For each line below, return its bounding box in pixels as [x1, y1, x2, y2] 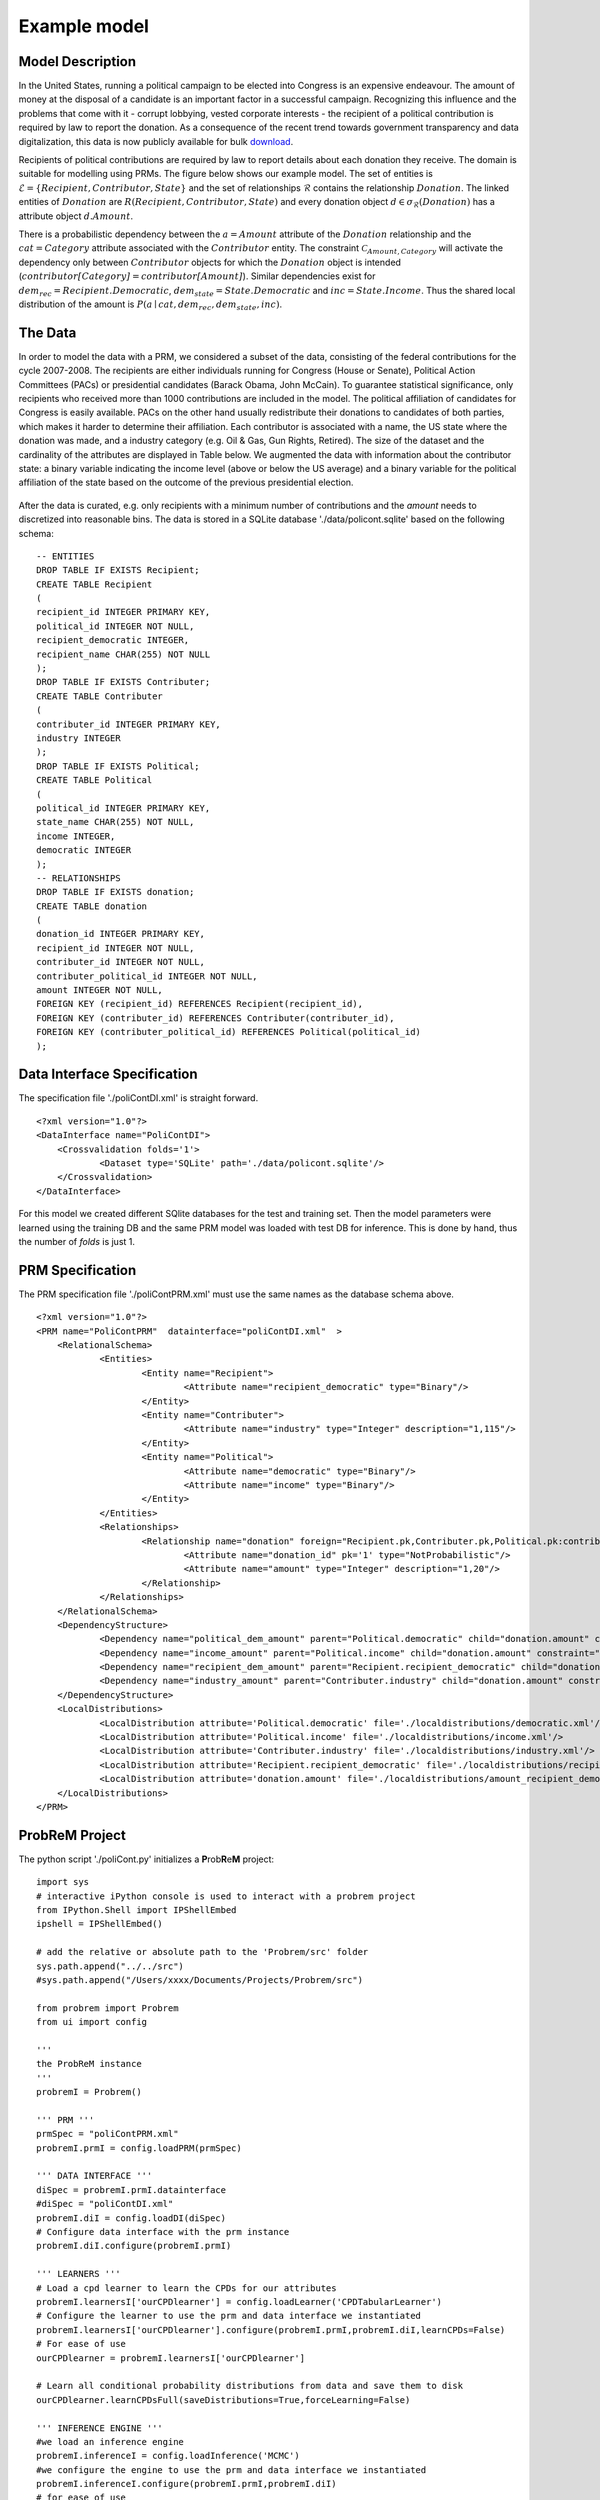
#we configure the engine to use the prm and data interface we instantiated [36, 2464, 427, 2475]
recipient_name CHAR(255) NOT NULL [36, 648, 211, 660]
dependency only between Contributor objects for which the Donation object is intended [18, 256, 402, 268]
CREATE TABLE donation [36, 900, 148, 912]
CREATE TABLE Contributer [36, 690, 164, 702]
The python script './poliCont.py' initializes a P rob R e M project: [18, 1853, 275, 1865]
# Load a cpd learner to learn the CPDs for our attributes [36, 2282, 337, 2294]
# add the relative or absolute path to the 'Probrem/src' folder [36, 1946, 369, 1958]
